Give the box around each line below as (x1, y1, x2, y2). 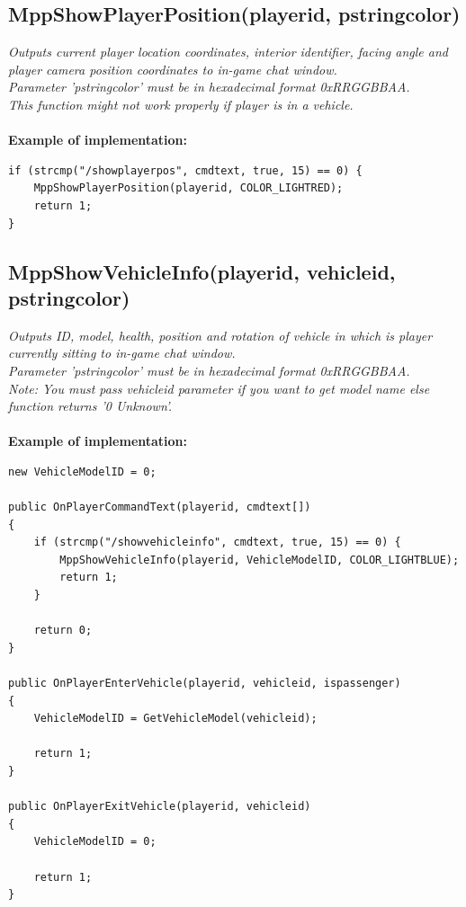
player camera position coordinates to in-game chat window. (8, 59, 337, 78)
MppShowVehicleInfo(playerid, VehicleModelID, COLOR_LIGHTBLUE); (59, 553, 460, 566)
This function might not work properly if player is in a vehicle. (8, 94, 354, 113)
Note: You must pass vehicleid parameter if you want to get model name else (8, 378, 430, 397)
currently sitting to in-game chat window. (8, 343, 236, 362)
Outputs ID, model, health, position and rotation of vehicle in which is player (8, 325, 433, 344)
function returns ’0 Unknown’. (8, 396, 173, 415)
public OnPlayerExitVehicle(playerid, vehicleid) (8, 800, 311, 814)
